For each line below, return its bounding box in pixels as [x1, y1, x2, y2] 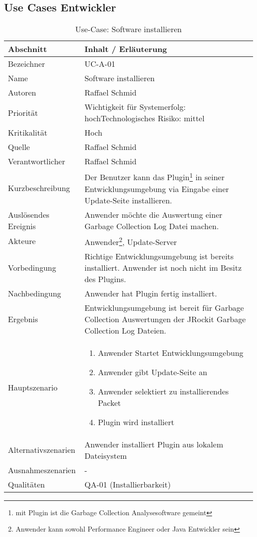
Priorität [8, 106, 38, 118]
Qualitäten [8, 478, 45, 490]
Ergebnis [8, 313, 38, 325]
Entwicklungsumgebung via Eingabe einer [84, 183, 229, 195]
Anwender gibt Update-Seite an [98, 366, 208, 378]
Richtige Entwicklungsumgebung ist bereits [84, 250, 234, 262]
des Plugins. [84, 273, 126, 285]
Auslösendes [8, 208, 49, 220]
